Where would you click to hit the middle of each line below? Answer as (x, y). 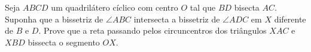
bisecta (247, 7)
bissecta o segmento (64, 42)
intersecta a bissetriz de (177, 19)
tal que (203, 7)
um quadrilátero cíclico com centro (115, 7)
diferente (290, 19)
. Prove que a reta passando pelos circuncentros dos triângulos (153, 30)
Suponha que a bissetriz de (54, 19)
